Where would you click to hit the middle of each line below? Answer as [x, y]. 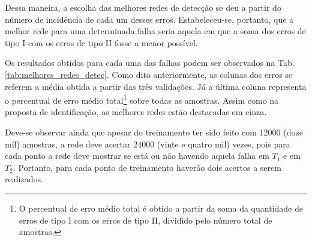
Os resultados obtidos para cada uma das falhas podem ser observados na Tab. [150, 63]
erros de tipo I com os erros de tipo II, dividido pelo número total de [145, 220]
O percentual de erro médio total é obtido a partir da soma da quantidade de [161, 208]
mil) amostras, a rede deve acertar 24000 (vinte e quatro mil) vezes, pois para [148, 144]
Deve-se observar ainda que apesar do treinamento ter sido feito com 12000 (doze [154, 132]
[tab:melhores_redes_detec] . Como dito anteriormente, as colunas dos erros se [149, 74]
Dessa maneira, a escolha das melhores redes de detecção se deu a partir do [143, 7]
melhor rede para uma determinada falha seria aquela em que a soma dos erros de [155, 31]
